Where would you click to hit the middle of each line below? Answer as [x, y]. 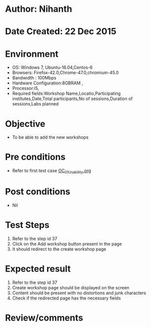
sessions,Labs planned [35, 104]
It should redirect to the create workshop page [59, 249]
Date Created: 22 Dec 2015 [61, 32]
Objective [25, 124]
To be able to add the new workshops [50, 137]
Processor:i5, [25, 88]
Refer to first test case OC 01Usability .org [52, 171]
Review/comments [44, 318]
